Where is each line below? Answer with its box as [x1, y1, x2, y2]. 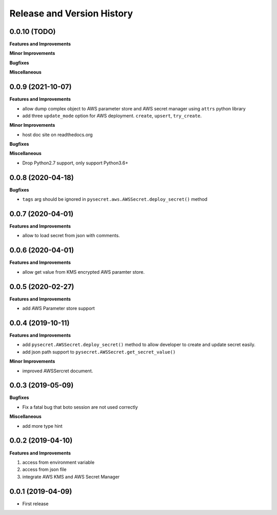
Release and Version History [9, 8, 133, 19]
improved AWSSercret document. [22, 368, 93, 374]
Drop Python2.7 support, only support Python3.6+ [22, 160, 128, 166]
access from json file [22, 466, 67, 472]
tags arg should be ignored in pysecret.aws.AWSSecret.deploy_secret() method [22, 196, 208, 202]
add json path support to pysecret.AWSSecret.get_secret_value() [22, 349, 176, 355]
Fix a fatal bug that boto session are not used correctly [22, 404, 138, 410]
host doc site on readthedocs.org [22, 131, 93, 138]
